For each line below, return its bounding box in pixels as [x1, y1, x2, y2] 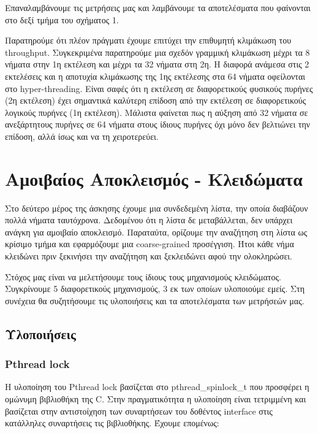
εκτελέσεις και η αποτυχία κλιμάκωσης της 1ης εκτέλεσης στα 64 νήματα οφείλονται [5, 69, 305, 82]
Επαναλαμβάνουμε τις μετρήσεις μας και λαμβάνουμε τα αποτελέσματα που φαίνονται [5, 1, 311, 13]
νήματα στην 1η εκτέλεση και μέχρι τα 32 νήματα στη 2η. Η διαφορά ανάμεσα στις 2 [5, 58, 309, 71]
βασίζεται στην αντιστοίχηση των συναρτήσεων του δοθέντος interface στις [5, 404, 273, 417]
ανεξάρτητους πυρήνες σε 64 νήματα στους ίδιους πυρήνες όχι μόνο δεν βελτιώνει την [5, 118, 311, 131]
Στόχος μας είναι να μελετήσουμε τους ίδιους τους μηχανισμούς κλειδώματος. [5, 270, 281, 283]
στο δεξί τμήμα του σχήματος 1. [5, 13, 119, 26]
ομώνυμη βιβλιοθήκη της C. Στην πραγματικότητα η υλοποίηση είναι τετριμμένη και [5, 393, 306, 405]
